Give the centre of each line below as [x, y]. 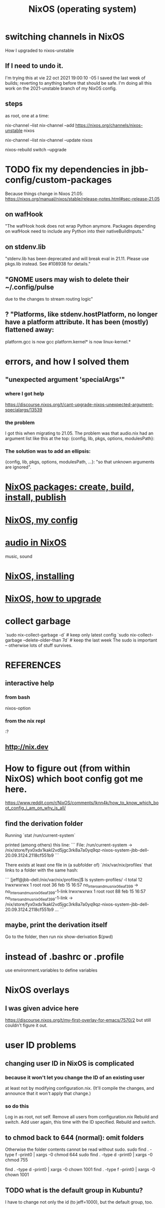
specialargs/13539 [24, 409]
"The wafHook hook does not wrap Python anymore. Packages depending [80, 226]
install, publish [36, 497]
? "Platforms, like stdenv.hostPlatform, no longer [82, 315]
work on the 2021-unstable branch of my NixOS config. [61, 88]
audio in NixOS [36, 542]
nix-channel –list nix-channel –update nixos [49, 140]
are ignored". [18, 467]
